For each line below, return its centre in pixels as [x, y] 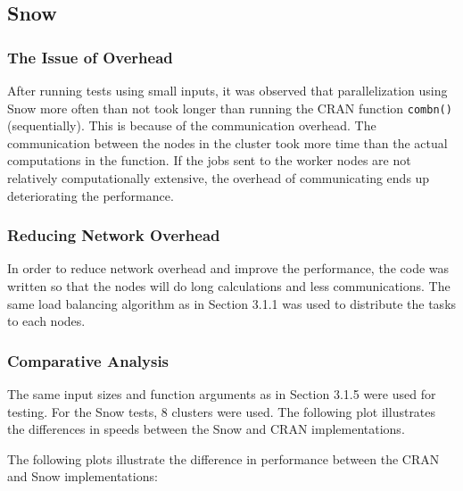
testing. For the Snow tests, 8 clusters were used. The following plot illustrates [222, 411]
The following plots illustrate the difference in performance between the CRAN [223, 458]
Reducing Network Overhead [114, 235]
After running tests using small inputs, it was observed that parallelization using [227, 90]
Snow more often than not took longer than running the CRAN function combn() [230, 108]
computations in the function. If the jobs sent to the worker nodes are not [209, 160]
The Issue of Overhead [90, 57]
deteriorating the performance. [91, 195]
